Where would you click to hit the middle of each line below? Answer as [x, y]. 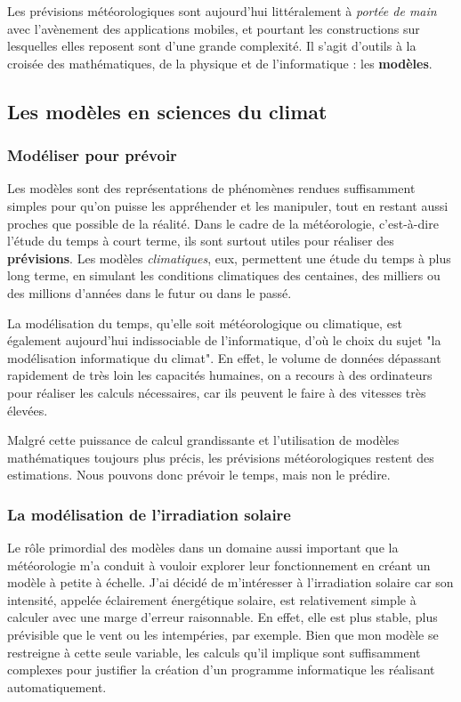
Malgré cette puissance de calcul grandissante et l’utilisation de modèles [203, 440]
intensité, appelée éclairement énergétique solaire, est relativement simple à [212, 599]
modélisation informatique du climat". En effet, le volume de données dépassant [224, 357]
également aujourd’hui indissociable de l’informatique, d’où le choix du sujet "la [224, 340]
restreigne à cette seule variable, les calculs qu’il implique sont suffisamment [214, 652]
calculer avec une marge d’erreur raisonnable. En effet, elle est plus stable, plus [222, 617]
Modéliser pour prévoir [92, 155]
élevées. [28, 410]
